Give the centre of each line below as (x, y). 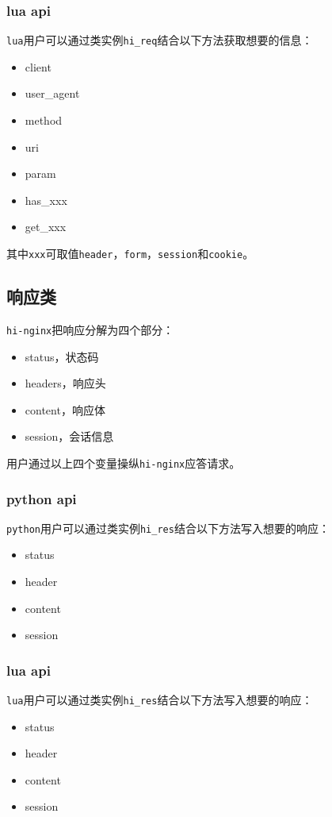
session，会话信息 (69, 436)
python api (42, 498)
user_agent (52, 93)
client (38, 66)
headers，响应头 (65, 383)
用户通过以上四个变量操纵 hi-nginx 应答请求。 (124, 462)
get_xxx (46, 227)
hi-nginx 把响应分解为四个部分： (90, 329)
